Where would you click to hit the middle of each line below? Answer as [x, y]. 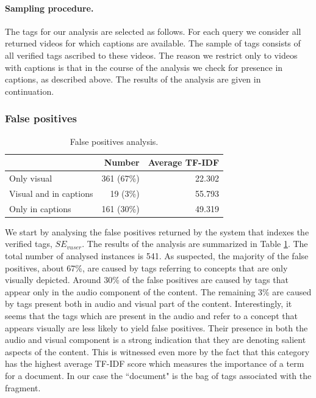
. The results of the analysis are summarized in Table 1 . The [195, 244]
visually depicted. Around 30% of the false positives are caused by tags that [147, 280]
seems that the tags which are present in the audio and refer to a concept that [151, 315]
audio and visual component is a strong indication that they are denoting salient [156, 340]
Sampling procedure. [49, 8]
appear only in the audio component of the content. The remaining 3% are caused [158, 291]
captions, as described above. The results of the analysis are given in [133, 79]
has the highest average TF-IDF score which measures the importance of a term [155, 363]
